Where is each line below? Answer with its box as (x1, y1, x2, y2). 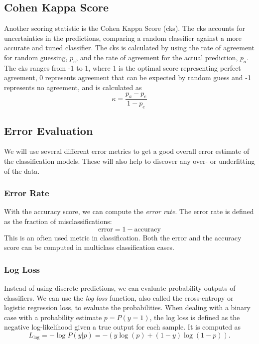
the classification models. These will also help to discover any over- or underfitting (4, 155, 255, 166)
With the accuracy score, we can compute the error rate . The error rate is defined (4, 206, 254, 217)
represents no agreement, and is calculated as (4, 82, 142, 92)
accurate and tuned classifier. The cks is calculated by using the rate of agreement (4, 42, 255, 53)
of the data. (4, 165, 40, 176)
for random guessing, (4, 52, 68, 62)
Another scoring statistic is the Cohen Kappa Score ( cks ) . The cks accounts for (4, 23, 246, 33)
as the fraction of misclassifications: (4, 216, 112, 226)
